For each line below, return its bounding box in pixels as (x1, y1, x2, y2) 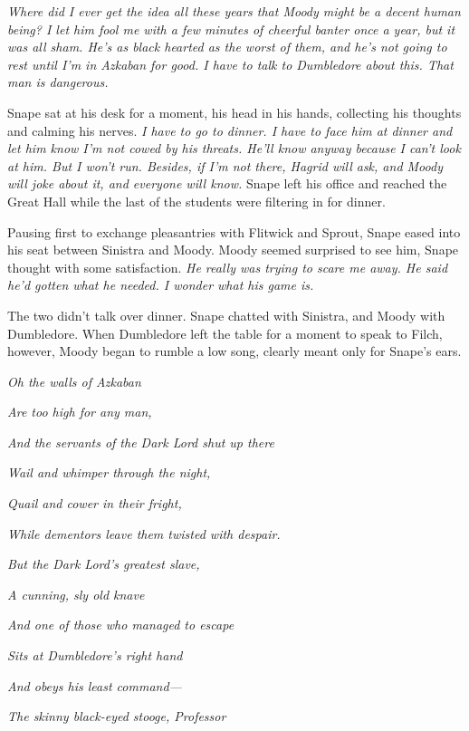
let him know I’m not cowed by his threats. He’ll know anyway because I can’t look (7, 139, 461, 158)
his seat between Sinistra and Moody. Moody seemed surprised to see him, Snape (7, 240, 459, 259)
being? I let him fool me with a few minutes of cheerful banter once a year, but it (7, 19, 455, 38)
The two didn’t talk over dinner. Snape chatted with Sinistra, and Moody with (7, 305, 445, 324)
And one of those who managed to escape (7, 615, 234, 634)
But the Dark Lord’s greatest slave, (7, 554, 200, 573)
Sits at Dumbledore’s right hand (7, 646, 183, 665)
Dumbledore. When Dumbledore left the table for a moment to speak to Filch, (7, 323, 443, 342)
